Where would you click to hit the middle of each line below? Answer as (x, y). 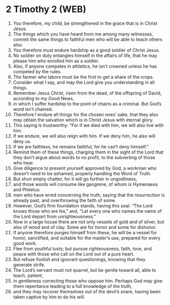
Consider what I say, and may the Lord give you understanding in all (84, 82)
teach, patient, (28, 275)
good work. (25, 243)
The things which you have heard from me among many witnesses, (83, 34)
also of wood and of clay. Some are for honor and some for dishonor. (85, 227)
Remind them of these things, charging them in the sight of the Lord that (88, 152)
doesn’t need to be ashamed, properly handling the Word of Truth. (82, 173)
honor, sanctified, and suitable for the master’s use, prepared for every (87, 238)
